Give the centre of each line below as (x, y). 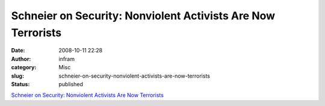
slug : (17, 76)
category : (24, 67)
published (71, 84)
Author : (21, 59)
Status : (20, 84)
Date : (18, 51)
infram (67, 59)
